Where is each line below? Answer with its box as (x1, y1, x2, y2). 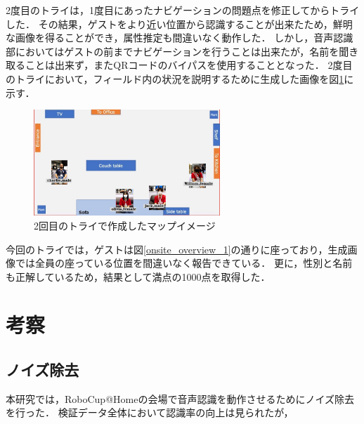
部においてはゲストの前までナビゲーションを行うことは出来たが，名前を (6, 44, 339, 58)
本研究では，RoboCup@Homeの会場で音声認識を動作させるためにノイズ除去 (6, 391, 355, 406)
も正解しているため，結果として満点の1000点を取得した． (6, 269, 271, 284)
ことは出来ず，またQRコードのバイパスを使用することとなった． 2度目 (25, 58, 353, 72)
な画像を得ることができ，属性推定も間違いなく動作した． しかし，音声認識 (6, 30, 353, 45)
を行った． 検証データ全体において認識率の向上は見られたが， (6, 405, 294, 420)
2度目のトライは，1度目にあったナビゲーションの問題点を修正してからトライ (6, 3, 360, 17)
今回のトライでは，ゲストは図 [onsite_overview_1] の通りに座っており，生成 (6, 241, 348, 256)
